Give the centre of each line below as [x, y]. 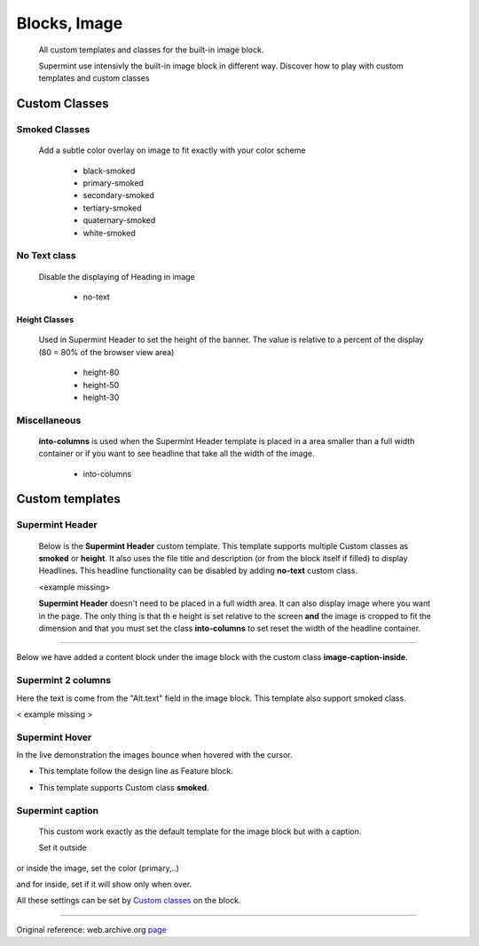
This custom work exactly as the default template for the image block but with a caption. [200, 831]
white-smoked [110, 233]
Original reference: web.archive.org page [92, 929]
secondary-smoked [119, 195]
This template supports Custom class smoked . [124, 787]
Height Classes [45, 319]
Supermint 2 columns [63, 680]
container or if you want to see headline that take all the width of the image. [177, 454]
